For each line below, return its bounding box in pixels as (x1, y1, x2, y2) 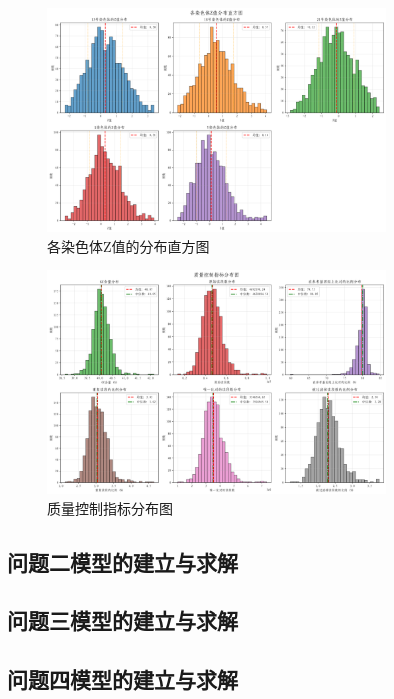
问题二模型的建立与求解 (7, 546, 238, 577)
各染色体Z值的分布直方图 (47, 235, 210, 256)
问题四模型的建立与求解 (7, 664, 238, 695)
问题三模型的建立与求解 (7, 605, 238, 636)
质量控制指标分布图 (47, 497, 173, 518)
